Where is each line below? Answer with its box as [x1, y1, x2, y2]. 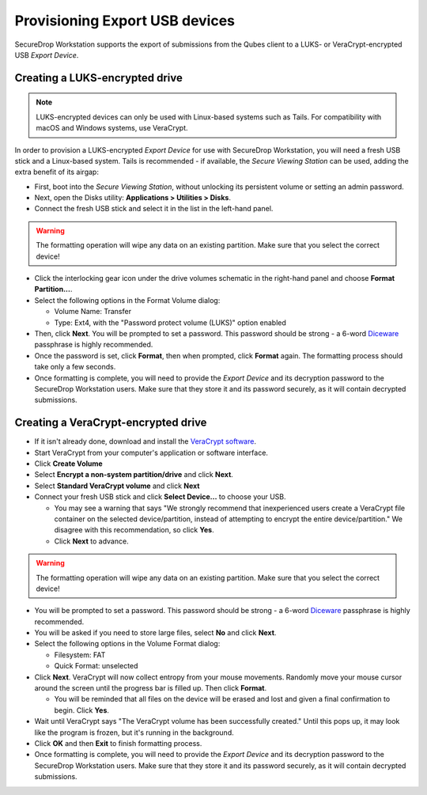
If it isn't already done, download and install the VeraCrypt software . [34, 437, 257, 446]
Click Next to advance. [54, 536, 130, 546]
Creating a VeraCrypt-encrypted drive [14, 416, 207, 430]
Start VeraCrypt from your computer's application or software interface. [34, 448, 269, 457]
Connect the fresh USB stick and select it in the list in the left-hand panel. [34, 204, 274, 214]
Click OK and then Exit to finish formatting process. [34, 739, 202, 748]
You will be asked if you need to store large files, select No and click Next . [34, 628, 277, 638]
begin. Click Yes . [54, 705, 110, 715]
